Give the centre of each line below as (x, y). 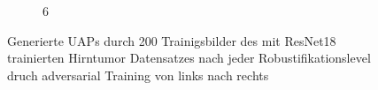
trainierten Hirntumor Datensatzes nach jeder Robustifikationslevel (189, 58)
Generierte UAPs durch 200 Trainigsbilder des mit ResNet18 (172, 40)
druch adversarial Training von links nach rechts (138, 75)
